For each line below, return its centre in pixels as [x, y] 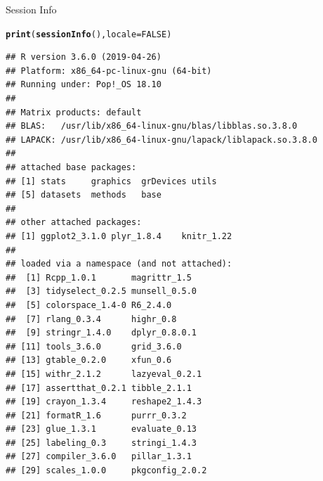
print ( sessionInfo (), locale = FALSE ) [89, 34]
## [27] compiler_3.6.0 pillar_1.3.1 [99, 457]
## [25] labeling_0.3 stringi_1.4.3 [101, 443]
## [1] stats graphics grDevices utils [111, 181]
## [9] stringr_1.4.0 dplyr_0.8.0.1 [101, 333]
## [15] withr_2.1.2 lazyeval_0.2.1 [104, 374]
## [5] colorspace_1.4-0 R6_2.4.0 [89, 305]
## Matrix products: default [74, 112]
